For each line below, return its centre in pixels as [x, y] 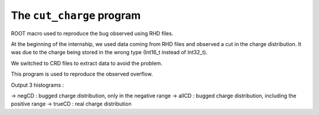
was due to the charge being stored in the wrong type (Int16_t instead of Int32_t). [109, 52]
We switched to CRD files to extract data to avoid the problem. [87, 63]
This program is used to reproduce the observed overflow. [82, 74]
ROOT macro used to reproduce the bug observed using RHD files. [92, 33]
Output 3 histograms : [38, 85]
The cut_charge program [76, 15]
